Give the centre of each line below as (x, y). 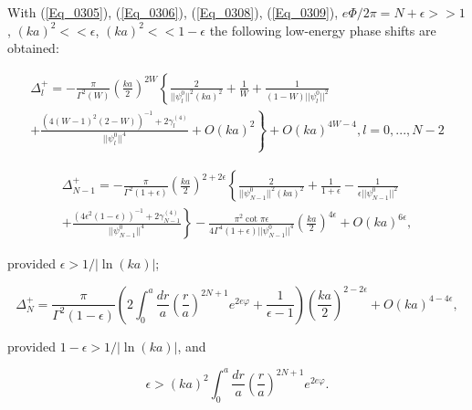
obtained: (33, 48)
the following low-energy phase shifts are (323, 30)
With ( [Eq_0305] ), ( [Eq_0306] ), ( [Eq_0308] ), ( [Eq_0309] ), (173, 12)
